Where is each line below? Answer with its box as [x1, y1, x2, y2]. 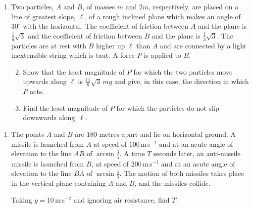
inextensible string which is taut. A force [11, 50, 135, 60]
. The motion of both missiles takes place [119, 168, 244, 178]
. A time [119, 148, 145, 159]
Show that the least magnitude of [23, 66, 125, 77]
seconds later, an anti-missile [153, 148, 241, 159]
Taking [11, 195, 32, 205]
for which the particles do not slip [116, 102, 219, 113]
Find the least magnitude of [23, 102, 108, 113]
